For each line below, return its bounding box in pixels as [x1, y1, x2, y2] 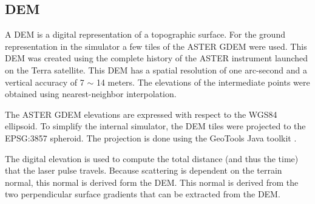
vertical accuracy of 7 [5, 75, 84, 88]
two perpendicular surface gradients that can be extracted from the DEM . [5, 188, 280, 200]
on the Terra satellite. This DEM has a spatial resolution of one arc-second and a [5, 63, 308, 76]
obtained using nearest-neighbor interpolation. [5, 87, 177, 100]
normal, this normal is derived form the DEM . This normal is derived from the [5, 175, 299, 188]
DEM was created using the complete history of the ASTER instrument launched [5, 52, 308, 64]
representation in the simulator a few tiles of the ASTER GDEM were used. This [5, 39, 307, 52]
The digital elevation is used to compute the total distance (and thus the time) [5, 152, 299, 165]
